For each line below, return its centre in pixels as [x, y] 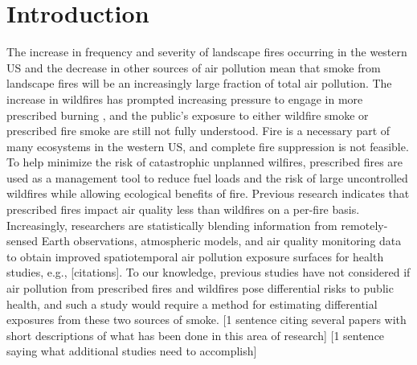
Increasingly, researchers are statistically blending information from [172, 225]
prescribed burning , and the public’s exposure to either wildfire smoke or [188, 115]
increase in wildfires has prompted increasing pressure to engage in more [185, 98]
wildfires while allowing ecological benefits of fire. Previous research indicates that [208, 193]
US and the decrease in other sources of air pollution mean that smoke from [194, 67]
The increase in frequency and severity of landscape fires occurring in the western [207, 52]
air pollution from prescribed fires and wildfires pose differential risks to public [200, 288]
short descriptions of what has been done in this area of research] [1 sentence [196, 335]
